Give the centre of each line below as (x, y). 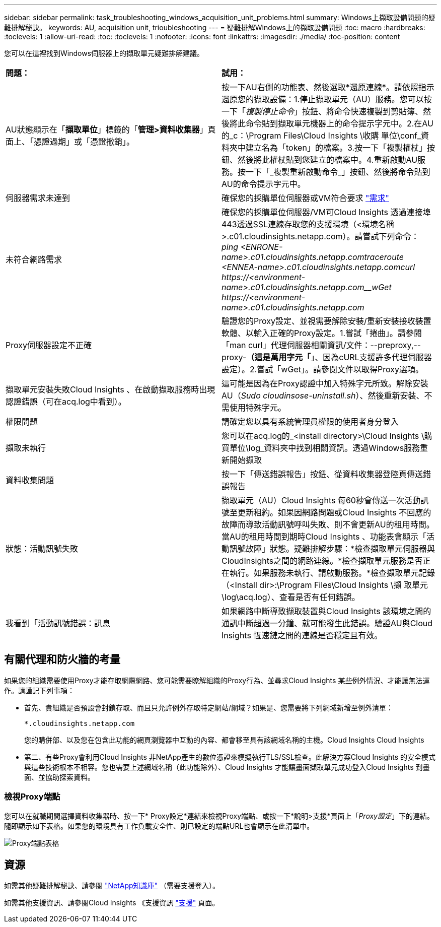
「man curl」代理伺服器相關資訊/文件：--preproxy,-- (321, 345)
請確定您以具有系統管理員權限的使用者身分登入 (310, 422)
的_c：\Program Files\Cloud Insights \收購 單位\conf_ (321, 136)
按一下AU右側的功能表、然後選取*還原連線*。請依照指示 (328, 87)
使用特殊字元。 (258, 408)
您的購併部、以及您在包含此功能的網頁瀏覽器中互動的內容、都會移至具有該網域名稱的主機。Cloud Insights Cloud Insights (224, 740)
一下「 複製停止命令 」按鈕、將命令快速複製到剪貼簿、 (322, 111)
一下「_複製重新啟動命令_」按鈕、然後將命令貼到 (338, 172)
